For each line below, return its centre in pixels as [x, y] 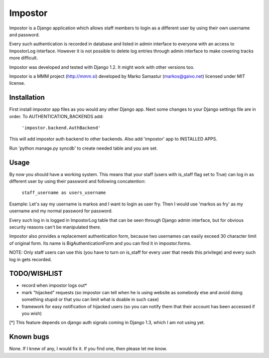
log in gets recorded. [31, 259]
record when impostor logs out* [54, 285]
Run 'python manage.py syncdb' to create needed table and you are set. [83, 148]
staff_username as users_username [64, 193]
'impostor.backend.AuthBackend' [61, 128]
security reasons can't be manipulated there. [55, 227]
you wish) [32, 314]
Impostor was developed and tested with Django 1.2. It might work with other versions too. [102, 67]
